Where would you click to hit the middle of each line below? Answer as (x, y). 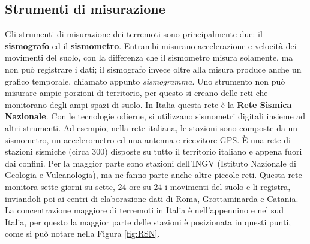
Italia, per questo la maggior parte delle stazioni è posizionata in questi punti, (148, 222)
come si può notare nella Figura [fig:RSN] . (82, 234)
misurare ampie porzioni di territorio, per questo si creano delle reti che (136, 93)
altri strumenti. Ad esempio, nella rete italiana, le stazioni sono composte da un (151, 127)
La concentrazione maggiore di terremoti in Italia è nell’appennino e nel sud (145, 210)
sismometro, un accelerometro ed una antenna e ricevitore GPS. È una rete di (148, 139)
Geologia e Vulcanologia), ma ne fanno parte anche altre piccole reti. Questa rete (154, 175)
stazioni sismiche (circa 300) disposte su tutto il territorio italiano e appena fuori (154, 151)
